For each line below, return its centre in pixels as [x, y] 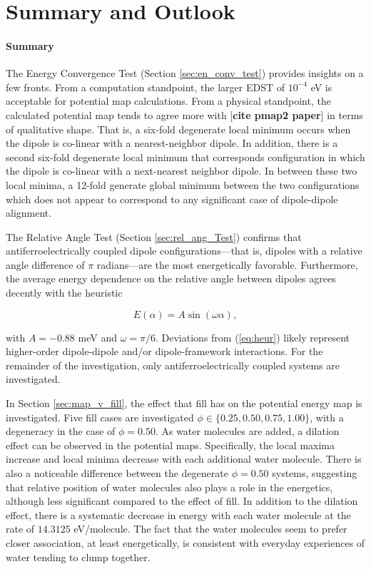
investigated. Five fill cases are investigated [100, 417]
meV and [97, 337]
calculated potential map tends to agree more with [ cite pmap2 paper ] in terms [184, 114]
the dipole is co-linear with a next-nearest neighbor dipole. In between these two [182, 171]
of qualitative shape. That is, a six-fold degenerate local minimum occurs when [178, 129]
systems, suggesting [315, 473]
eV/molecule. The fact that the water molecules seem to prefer [210, 529]
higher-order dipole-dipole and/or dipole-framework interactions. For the [164, 351]
